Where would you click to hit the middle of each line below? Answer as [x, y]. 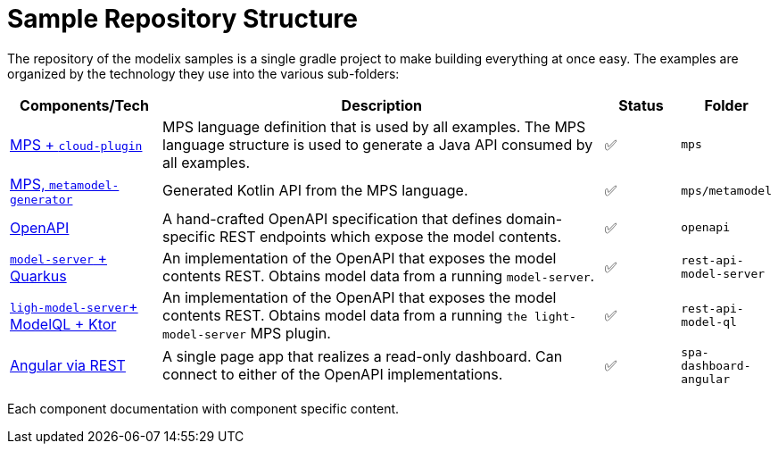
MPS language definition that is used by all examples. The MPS [374, 126]
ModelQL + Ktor [63, 324]
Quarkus [38, 276]
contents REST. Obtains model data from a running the [345, 315]
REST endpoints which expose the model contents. [390, 236]
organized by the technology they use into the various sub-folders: [203, 73]
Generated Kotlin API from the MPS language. [315, 191]
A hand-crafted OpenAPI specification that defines [332, 218]
